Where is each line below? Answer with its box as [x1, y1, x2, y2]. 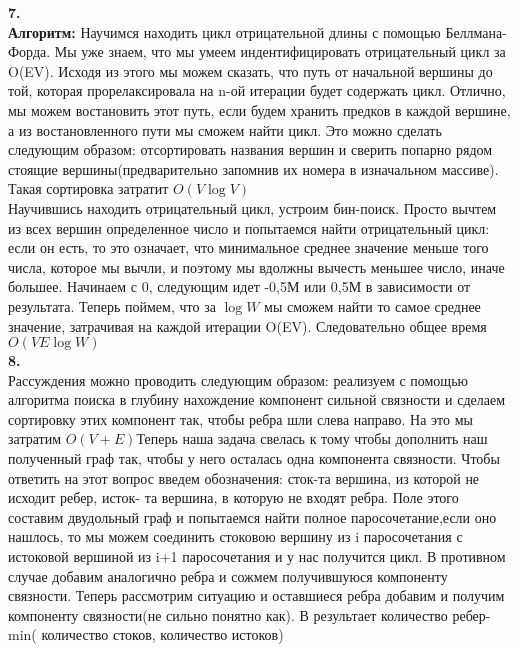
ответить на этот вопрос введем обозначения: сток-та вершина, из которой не [8, 467, 480, 488]
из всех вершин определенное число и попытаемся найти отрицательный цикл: [8, 217, 490, 238]
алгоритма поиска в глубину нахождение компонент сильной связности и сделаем [8, 389, 505, 410]
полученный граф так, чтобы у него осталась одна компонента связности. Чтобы [8, 448, 500, 469]
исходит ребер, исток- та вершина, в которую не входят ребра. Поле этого [8, 487, 459, 508]
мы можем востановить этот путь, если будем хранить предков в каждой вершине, [8, 99, 511, 120]
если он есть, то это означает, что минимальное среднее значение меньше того [8, 237, 489, 258]
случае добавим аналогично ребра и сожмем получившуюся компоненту [8, 565, 448, 586]
